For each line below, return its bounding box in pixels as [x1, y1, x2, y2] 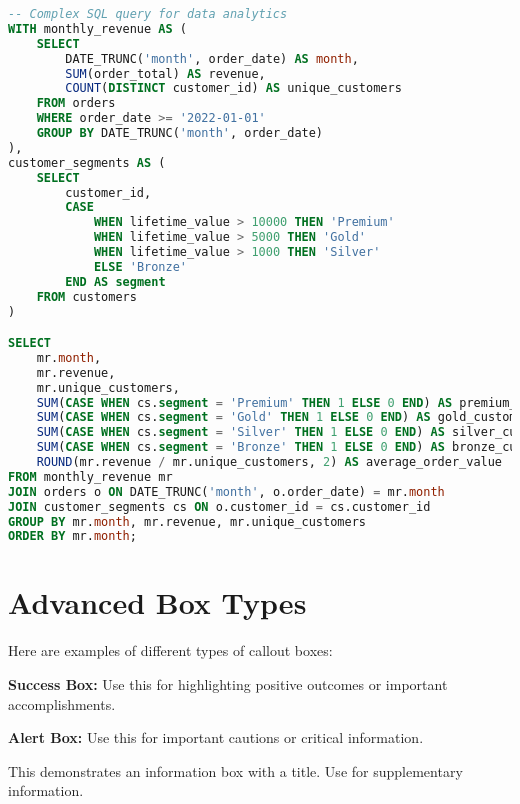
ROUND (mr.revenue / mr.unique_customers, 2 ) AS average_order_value [36, 455, 503, 470]
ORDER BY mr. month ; [8, 529, 137, 544]
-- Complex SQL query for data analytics [8, 7, 288, 21]
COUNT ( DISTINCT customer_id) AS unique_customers [65, 81, 402, 96]
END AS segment [65, 274, 166, 289]
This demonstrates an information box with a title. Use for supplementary [8, 760, 463, 781]
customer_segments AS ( [8, 155, 166, 170]
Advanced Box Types [8, 582, 307, 623]
